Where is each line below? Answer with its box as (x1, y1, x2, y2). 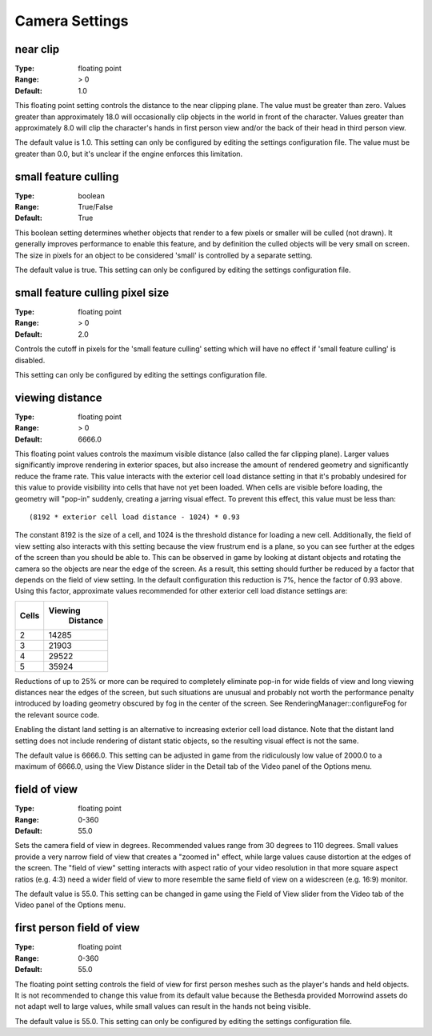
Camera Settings (14, 12, 129, 30)
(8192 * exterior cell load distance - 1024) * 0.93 (29, 512, 240, 522)
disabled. (14, 355, 46, 365)
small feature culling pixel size (14, 286, 170, 299)
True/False (78, 202, 114, 212)
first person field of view (14, 921, 140, 935)
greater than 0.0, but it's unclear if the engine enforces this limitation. (14, 149, 243, 158)
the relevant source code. (14, 710, 100, 719)
